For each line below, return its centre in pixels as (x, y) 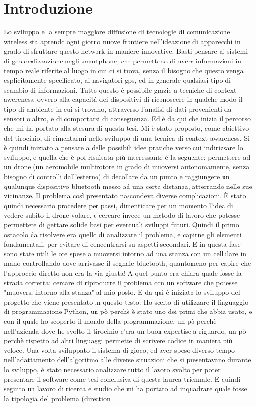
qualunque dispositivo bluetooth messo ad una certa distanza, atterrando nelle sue (128, 186)
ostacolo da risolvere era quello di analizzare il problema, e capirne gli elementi (123, 234)
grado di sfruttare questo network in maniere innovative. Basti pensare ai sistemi (126, 51)
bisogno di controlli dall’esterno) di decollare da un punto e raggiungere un (117, 176)
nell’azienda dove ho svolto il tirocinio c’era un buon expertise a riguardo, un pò (125, 330)
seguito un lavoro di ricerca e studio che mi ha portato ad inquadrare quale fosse (126, 389)
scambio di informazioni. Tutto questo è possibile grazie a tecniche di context (120, 89)
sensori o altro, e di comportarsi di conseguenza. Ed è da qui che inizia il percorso (127, 118)
